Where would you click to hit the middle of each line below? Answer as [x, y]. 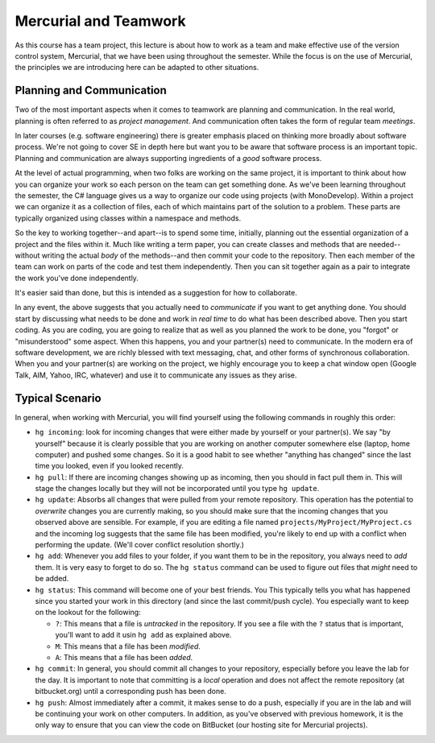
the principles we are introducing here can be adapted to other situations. [137, 68]
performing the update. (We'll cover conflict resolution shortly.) [140, 545]
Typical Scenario [58, 398]
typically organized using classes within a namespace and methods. [128, 218]
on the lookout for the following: [88, 613]
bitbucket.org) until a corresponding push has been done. [131, 691]
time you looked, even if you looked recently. [110, 466]
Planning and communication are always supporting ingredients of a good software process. [168, 158]
